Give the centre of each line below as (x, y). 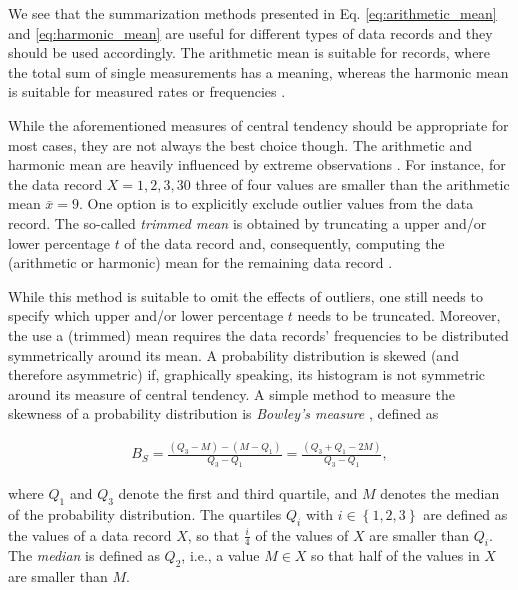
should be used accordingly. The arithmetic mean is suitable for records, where (249, 52)
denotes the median (440, 493)
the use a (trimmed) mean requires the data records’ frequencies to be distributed (258, 334)
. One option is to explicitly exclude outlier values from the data (276, 203)
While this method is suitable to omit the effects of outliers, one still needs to (245, 295)
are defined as (465, 513)
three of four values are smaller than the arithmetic (352, 183)
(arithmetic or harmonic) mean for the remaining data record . (200, 262)
